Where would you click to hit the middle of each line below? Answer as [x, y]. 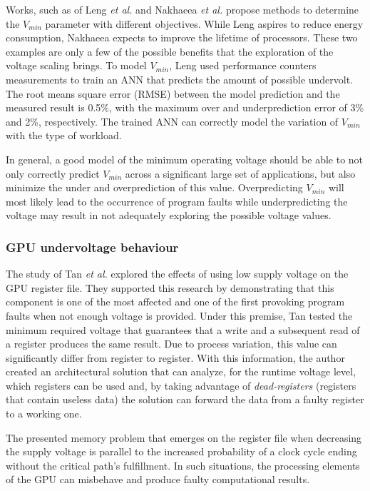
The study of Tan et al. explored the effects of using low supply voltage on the [177, 274]
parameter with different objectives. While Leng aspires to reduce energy [204, 23]
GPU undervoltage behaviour [92, 247]
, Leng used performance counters [243, 65]
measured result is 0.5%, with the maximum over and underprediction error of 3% [185, 107]
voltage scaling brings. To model [76, 65]
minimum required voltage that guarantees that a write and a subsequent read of [183, 329]
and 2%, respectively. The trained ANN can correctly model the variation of [172, 121]
